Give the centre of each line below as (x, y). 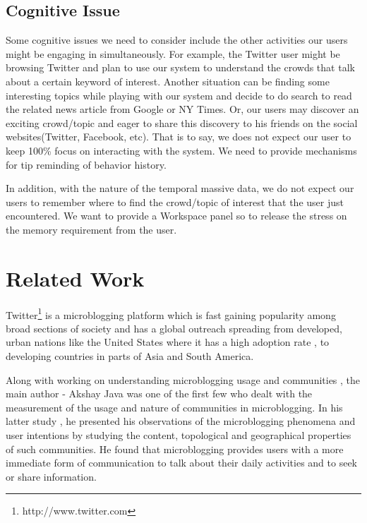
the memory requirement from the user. (91, 229)
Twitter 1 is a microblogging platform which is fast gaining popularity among (171, 313)
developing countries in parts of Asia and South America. (130, 356)
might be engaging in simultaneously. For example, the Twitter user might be (173, 53)
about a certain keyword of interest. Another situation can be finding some (168, 81)
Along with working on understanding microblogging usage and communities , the (183, 379)
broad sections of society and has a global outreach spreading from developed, (174, 328)
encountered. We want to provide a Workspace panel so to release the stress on (176, 216)
